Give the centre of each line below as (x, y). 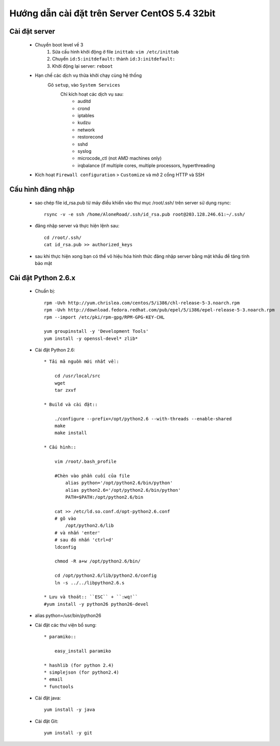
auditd (84, 101)
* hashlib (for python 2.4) (79, 665)
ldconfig (65, 547)
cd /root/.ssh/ (63, 237)
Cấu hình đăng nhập (42, 189)
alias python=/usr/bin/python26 (68, 616)
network (86, 129)
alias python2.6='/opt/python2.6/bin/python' (123, 490)
